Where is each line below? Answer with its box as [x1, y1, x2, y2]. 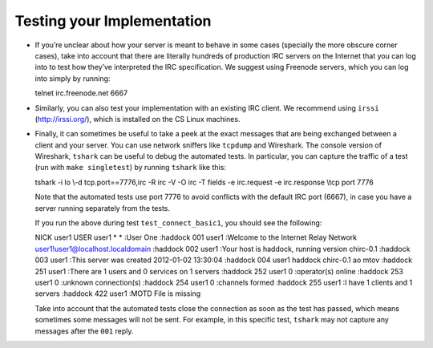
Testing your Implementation [14, 12, 212, 30]
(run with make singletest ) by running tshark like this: [34, 163, 226, 172]
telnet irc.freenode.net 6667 [34, 88, 128, 98]
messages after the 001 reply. [34, 326, 134, 336]
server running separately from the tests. [34, 203, 171, 212]
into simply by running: [34, 73, 111, 83]
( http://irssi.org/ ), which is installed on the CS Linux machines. [34, 114, 241, 123]
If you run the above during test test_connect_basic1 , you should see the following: [34, 218, 322, 228]
